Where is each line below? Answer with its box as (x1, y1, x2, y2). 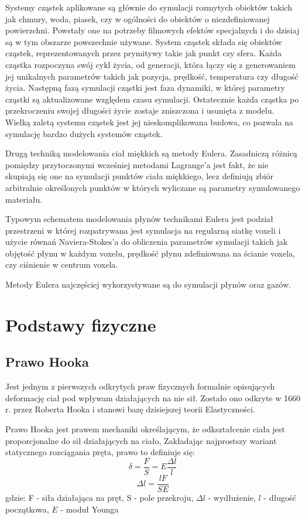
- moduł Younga (60, 503, 119, 515)
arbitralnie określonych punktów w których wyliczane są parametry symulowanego (5, 181, 300, 193)
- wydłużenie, (208, 491, 256, 503)
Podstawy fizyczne (5, 312, 156, 336)
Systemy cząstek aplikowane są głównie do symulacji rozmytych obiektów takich (5, 1, 292, 13)
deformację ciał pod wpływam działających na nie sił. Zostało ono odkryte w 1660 (5, 391, 301, 404)
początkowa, (5, 503, 49, 515)
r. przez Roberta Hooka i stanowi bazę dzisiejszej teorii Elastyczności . (5, 403, 255, 415)
